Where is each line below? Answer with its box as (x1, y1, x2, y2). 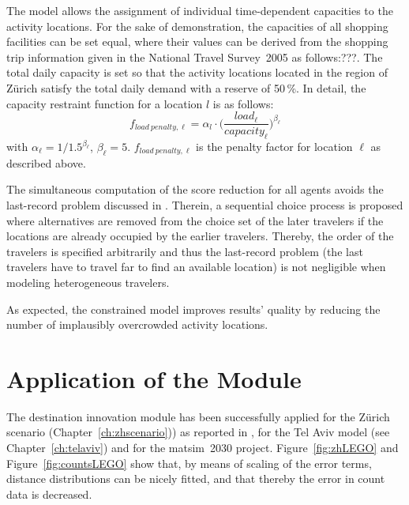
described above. (6, 154, 86, 171)
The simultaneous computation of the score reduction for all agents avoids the (6, 181, 384, 198)
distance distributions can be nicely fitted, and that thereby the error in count (6, 470, 385, 487)
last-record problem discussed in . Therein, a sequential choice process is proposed (6, 197, 403, 213)
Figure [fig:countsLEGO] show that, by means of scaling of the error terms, (6, 454, 372, 471)
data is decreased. (6, 485, 92, 502)
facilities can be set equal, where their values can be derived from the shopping (6, 33, 388, 50)
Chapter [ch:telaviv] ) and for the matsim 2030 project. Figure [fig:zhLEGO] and (6, 439, 399, 456)
